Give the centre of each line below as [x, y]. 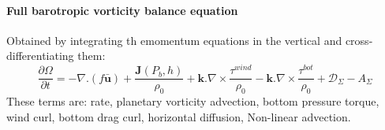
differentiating [40, 56]
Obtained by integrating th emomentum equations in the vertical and [174, 40]
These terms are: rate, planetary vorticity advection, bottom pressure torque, [193, 100]
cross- [359, 40]
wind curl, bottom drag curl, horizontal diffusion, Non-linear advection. [179, 116]
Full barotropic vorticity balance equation [122, 10]
